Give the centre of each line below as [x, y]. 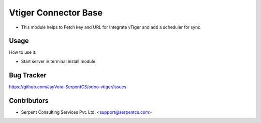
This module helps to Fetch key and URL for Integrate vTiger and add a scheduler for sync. [111, 27]
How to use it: [23, 52]
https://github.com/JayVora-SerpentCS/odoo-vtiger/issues [68, 87]
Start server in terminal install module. [59, 61]
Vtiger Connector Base [56, 13]
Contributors [29, 100]
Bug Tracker [28, 75]
